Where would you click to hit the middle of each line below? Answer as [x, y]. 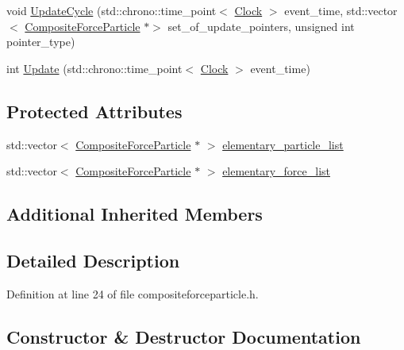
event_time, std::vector [341, 10]
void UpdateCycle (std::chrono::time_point [112, 10]
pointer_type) [41, 42]
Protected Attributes [94, 111]
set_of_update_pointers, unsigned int [261, 26]
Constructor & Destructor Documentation [184, 336]
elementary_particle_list [283, 144]
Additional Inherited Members [135, 214]
